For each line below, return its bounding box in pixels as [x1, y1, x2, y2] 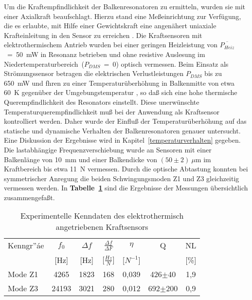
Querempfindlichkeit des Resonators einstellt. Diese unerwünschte [4, 96, 199, 107]
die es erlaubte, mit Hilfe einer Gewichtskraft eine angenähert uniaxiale [4, 20, 216, 31]
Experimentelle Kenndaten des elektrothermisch [20, 210, 184, 222]
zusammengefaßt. [4, 192, 55, 202]
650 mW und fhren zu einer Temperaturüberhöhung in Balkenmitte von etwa [4, 77, 235, 88]
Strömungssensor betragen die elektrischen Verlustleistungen [4, 68, 184, 78]
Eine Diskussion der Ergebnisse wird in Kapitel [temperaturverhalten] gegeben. [4, 135, 241, 145]
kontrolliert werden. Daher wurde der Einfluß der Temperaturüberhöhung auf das [4, 116, 247, 126]
